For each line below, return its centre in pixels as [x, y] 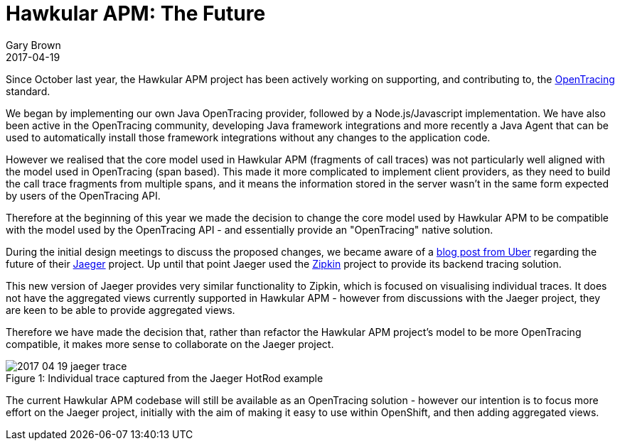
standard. [28, 91]
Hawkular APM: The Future [136, 13]
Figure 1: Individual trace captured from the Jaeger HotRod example [165, 378]
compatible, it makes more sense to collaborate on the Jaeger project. [170, 344]
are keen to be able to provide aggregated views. [121, 310]
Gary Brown [33, 45]
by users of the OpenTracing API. [83, 195]
